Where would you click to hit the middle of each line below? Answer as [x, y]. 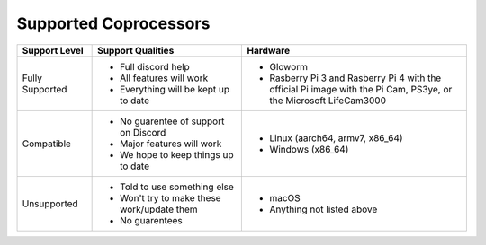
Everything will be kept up [175, 89]
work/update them [159, 209]
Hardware [269, 50]
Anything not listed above [324, 209]
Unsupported [50, 204]
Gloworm [289, 66]
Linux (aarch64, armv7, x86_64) [336, 137]
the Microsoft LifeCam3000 [328, 101]
